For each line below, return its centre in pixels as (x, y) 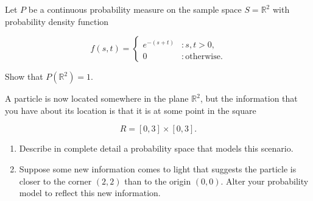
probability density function (57, 21)
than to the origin (158, 181)
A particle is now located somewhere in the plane (97, 98)
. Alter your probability (265, 181)
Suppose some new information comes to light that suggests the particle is (158, 168)
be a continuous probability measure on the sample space (135, 9)
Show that (24, 76)
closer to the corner (55, 181)
